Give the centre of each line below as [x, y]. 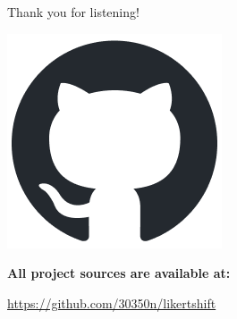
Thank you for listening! [73, 12]
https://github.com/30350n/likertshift [112, 302]
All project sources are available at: [119, 273]
